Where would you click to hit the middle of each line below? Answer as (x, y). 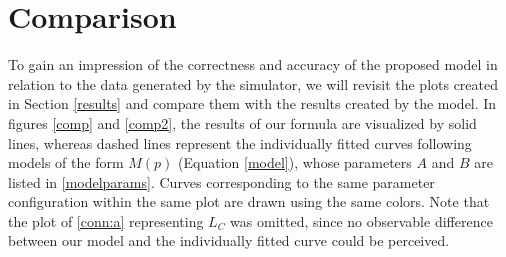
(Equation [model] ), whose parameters (295, 162)
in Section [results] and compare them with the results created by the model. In (252, 103)
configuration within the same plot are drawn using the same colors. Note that (249, 201)
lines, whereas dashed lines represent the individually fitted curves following (240, 142)
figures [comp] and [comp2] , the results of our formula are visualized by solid (242, 122)
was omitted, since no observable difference (361, 220)
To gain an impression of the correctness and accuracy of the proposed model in (253, 64)
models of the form (66, 162)
